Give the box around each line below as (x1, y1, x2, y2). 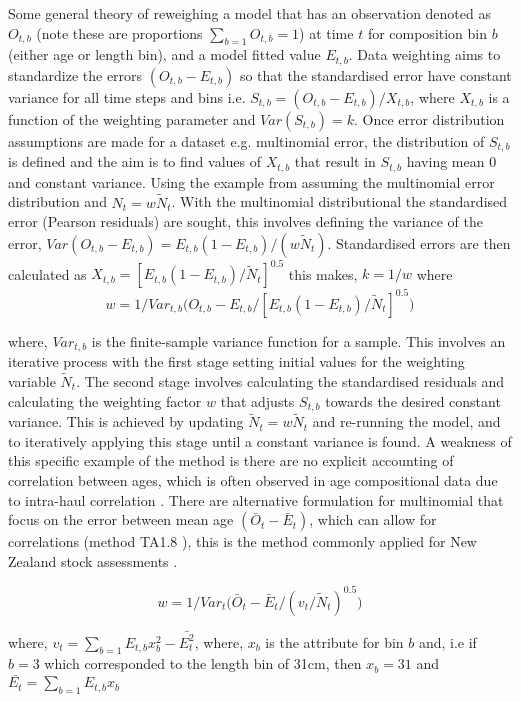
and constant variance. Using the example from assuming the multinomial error (8, 171, 495, 192)
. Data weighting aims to (348, 44, 501, 65)
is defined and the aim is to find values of (8, 151, 262, 172)
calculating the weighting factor (8, 390, 202, 411)
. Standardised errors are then (327, 232, 511, 253)
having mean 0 (406, 151, 497, 172)
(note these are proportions (36, 22, 203, 43)
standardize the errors (8, 64, 143, 85)
